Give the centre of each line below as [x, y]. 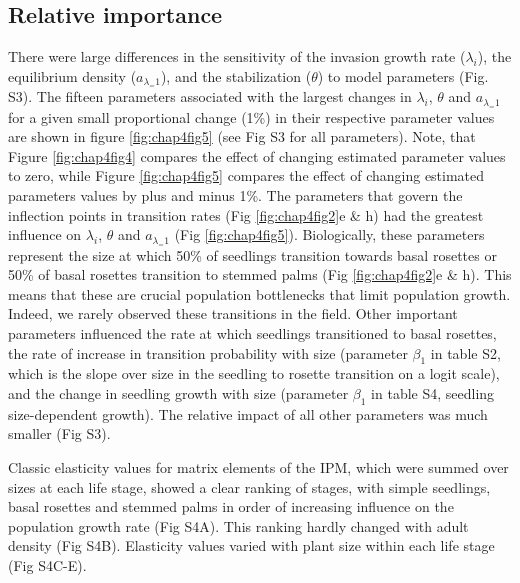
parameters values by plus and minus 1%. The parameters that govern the [235, 194]
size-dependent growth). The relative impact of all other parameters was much [248, 413]
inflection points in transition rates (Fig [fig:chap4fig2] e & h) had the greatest [246, 214]
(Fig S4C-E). [47, 564]
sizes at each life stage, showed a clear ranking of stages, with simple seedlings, [249, 486]
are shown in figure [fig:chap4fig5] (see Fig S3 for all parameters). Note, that [242, 136]
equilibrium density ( [72, 75]
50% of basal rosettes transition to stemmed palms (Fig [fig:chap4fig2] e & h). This [260, 274]
